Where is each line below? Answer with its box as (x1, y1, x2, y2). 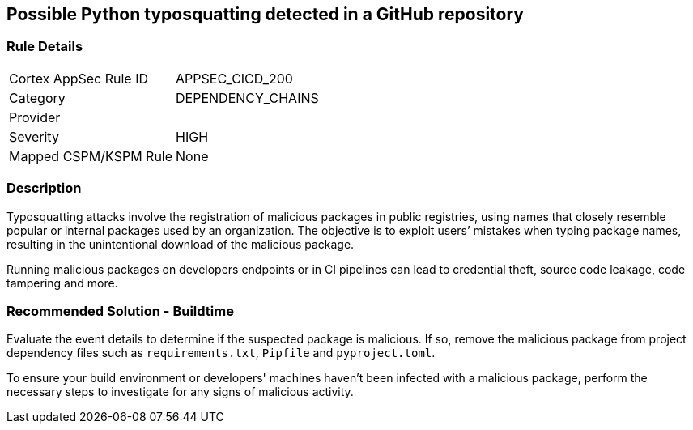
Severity (9, 128, 59, 145)
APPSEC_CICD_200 (176, 70, 293, 87)
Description (6, 180, 82, 197)
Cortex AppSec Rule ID (9, 70, 149, 87)
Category (9, 89, 66, 106)
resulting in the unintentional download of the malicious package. (6, 236, 355, 251)
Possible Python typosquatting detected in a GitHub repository (6, 4, 525, 24)
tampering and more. (6, 275, 118, 290)
